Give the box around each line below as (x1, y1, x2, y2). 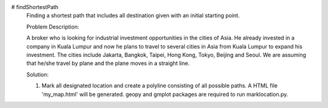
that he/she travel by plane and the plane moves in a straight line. (26, 59, 190, 67)
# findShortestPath (11, 4, 59, 10)
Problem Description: (26, 23, 80, 30)
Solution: (26, 70, 49, 78)
